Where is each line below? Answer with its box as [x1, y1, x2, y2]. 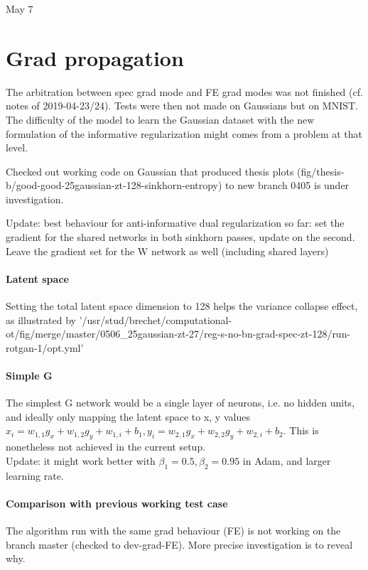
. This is [283, 423, 319, 438]
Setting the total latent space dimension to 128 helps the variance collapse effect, [6, 299, 358, 313]
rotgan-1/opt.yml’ [6, 340, 84, 355]
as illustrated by [6, 312, 76, 327]
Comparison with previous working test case [6, 495, 228, 510]
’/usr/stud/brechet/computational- [79, 312, 232, 327]
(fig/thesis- [297, 163, 345, 178]
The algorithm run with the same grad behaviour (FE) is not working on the [6, 522, 341, 537]
